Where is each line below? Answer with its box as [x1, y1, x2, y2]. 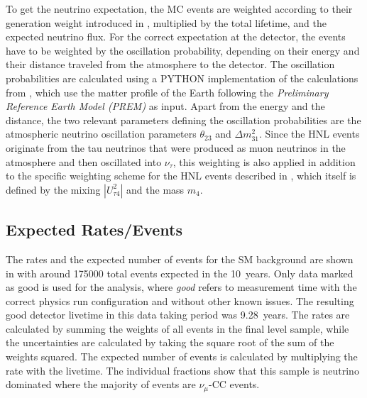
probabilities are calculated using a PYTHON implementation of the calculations [6, 70, 358, 85]
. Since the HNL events [259, 126, 360, 141]
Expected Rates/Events [6, 219, 183, 241]
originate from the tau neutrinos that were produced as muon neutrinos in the [6, 140, 346, 155]
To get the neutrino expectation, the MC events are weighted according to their [6, 1, 353, 16]
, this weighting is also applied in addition [172, 154, 356, 169]
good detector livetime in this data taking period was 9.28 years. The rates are [6, 307, 350, 322]
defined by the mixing [6, 182, 101, 197]
